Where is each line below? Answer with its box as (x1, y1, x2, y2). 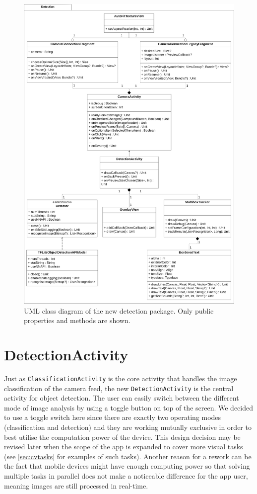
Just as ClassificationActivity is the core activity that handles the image (4, 373, 237, 383)
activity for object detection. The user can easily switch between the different (4, 393, 239, 403)
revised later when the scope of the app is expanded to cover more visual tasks (4, 441, 243, 452)
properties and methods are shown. (24, 315, 130, 326)
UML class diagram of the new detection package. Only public (24, 305, 214, 316)
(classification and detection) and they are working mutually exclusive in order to (4, 422, 252, 432)
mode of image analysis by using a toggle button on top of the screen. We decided (4, 402, 253, 412)
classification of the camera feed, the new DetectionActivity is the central (4, 383, 234, 393)
